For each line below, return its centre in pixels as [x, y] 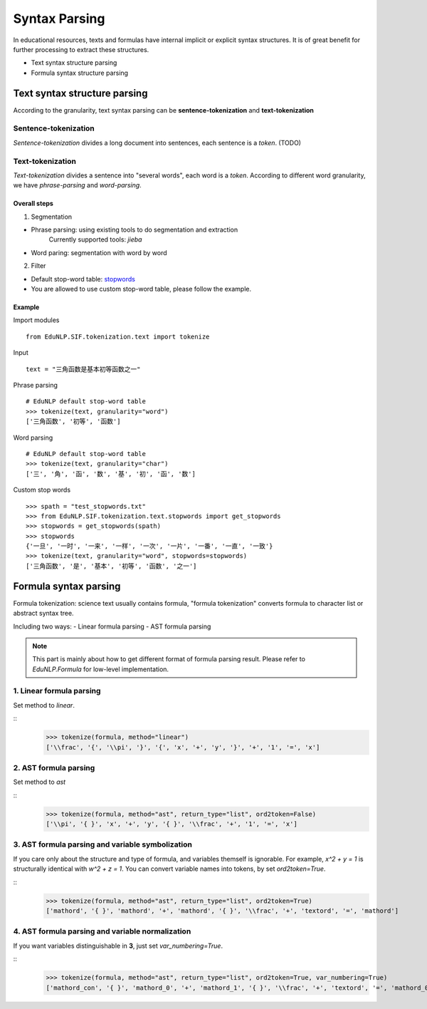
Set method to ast [39, 782]
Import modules [36, 320]
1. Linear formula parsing [57, 691]
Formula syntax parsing [67, 586]
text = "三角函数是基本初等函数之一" [83, 369]
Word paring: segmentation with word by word [99, 252]
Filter [38, 266]
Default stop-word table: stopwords [83, 279]
